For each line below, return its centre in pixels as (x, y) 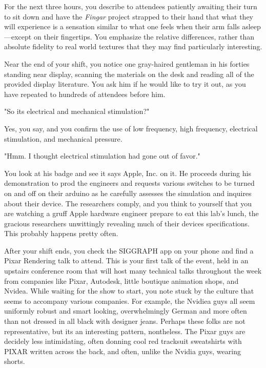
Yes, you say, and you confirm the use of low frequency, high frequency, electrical (131, 128)
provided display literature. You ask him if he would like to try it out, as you (125, 84)
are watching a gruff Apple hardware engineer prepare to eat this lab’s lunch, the (131, 213)
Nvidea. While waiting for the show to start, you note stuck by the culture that (129, 291)
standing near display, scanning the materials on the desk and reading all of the (129, 74)
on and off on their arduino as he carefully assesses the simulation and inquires (128, 193)
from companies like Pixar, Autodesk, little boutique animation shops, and (121, 280)
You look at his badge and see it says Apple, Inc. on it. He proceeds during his (128, 173)
